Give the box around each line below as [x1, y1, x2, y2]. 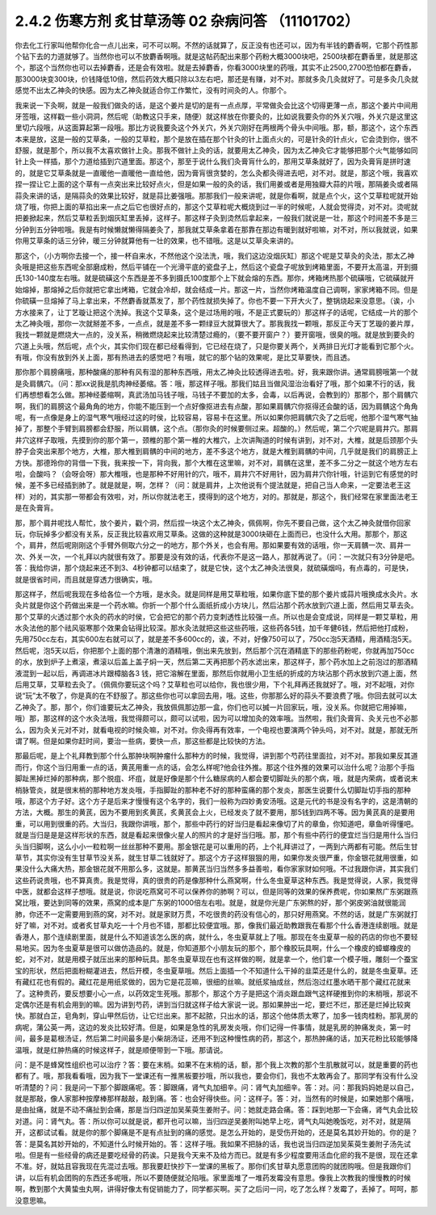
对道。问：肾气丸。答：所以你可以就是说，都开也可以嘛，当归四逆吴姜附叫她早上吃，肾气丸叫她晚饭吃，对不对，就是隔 [15, 1116, 411, 1126]
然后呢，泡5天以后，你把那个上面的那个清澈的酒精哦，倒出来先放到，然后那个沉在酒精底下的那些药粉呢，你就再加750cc [15, 645, 415, 655]
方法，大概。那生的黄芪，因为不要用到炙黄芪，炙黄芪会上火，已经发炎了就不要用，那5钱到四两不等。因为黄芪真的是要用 [15, 808, 416, 818]
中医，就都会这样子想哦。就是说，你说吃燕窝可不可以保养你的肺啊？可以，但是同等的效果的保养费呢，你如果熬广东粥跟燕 [15, 887, 418, 897]
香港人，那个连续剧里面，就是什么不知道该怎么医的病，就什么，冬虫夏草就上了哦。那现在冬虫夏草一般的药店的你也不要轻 [15, 931, 418, 941]
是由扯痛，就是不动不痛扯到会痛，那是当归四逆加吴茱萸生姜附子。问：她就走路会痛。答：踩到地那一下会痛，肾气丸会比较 [15, 1105, 418, 1115]
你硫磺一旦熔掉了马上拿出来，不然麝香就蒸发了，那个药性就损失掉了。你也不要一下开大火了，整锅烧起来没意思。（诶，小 [15, 296, 415, 306]
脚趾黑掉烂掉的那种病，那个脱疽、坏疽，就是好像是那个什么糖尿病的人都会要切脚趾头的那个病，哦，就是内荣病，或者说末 [15, 774, 418, 784]
